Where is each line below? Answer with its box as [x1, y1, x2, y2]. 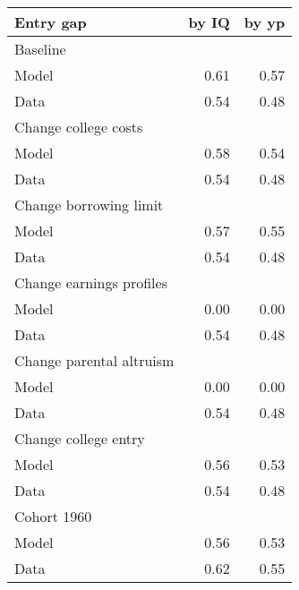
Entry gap [14, 12, 87, 32]
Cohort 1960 [14, 506, 92, 526]
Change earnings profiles [14, 272, 167, 293]
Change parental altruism [14, 350, 175, 371]
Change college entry [14, 428, 145, 449]
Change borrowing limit [14, 194, 164, 215]
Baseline [14, 38, 66, 59]
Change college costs [14, 116, 143, 137]
